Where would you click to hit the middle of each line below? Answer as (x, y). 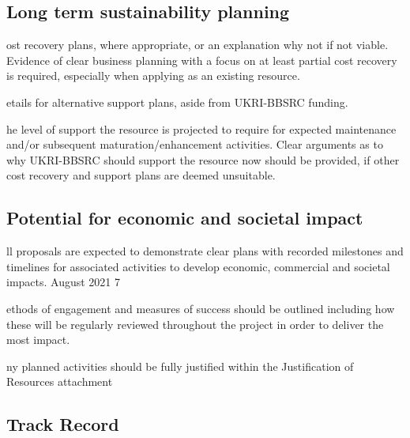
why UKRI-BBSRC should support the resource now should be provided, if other (203, 159)
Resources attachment (60, 381)
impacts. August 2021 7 (64, 282)
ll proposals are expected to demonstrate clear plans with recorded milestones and (205, 251)
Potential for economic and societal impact (185, 218)
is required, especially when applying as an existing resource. (153, 76)
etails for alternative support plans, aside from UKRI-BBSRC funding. (177, 102)
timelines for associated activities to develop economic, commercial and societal (198, 266)
